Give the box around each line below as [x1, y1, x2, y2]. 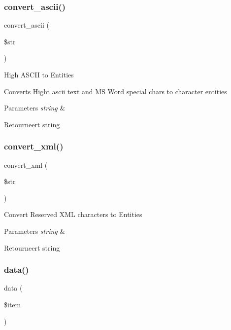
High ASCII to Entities [4, 70, 74, 79]
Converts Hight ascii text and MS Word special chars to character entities [4, 86, 227, 96]
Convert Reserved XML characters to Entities [4, 209, 142, 220]
